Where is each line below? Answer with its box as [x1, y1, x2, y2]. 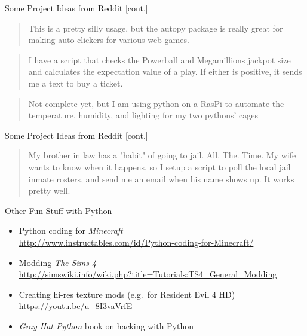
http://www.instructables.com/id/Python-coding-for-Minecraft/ [19, 236, 254, 248]
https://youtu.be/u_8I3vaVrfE [19, 300, 133, 312]
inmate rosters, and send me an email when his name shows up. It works [28, 172, 294, 185]
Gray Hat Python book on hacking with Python [19, 319, 194, 332]
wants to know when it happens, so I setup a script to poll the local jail [28, 160, 291, 173]
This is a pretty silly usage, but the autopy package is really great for [28, 22, 283, 34]
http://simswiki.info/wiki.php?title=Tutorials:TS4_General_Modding [19, 268, 277, 280]
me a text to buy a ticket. [28, 77, 123, 89]
